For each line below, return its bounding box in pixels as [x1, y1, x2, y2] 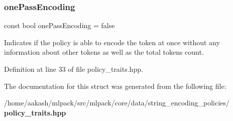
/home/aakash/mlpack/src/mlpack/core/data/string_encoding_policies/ [4, 97, 229, 108]
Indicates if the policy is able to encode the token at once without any [4, 37, 220, 47]
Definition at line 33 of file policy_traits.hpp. [4, 64, 143, 74]
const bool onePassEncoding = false [4, 20, 115, 31]
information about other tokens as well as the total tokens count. [4, 47, 204, 57]
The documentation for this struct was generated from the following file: [4, 80, 226, 91]
